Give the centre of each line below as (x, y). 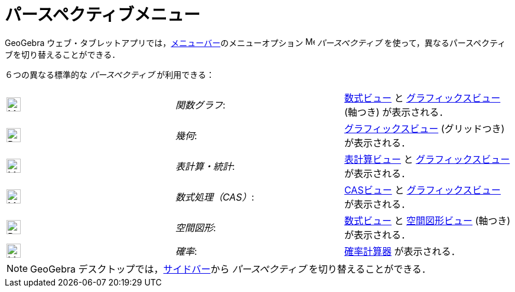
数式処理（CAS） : (215, 197)
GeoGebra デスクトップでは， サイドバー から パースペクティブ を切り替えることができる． (231, 269)
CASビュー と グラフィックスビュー (422, 190)
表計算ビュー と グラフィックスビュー (427, 159)
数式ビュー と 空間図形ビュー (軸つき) (427, 220)
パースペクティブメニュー (102, 15)
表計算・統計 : (205, 166)
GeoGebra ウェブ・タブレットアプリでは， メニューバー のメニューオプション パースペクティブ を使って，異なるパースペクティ (255, 42)
